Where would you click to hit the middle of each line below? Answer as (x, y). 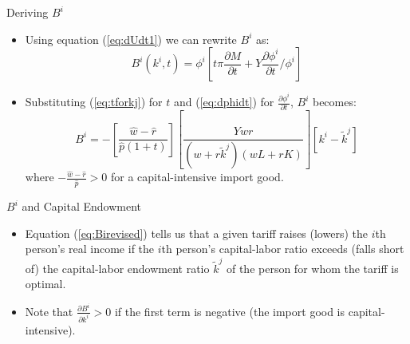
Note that (49, 311)
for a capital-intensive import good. (197, 177)
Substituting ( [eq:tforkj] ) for (94, 102)
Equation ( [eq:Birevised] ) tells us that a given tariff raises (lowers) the (196, 233)
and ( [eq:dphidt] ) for (224, 102)
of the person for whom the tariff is (312, 268)
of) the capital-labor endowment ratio (117, 268)
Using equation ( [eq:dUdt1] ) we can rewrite (131, 39)
